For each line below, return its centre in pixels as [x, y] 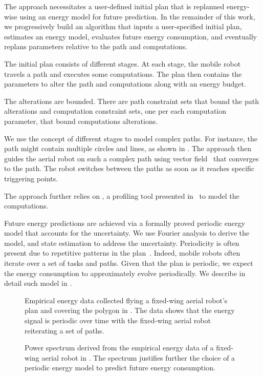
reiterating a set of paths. [64, 330]
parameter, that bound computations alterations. [81, 121]
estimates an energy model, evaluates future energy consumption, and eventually [130, 36]
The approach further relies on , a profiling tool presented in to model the [122, 195]
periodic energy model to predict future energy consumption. [120, 368]
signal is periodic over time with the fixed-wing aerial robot [118, 320]
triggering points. [31, 178]
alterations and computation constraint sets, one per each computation [115, 111]
